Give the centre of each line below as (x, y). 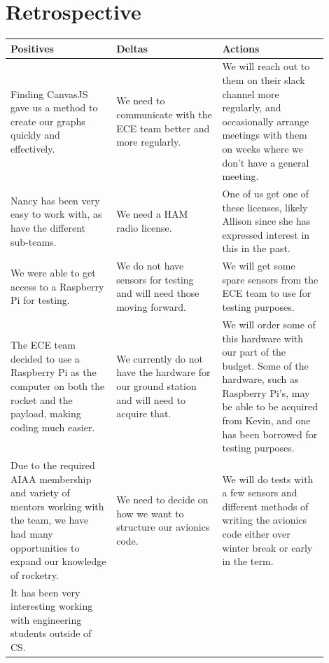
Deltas (132, 48)
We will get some (259, 266)
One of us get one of (266, 194)
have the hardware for (163, 372)
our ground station (156, 386)
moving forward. (151, 307)
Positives (32, 48)
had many (32, 534)
